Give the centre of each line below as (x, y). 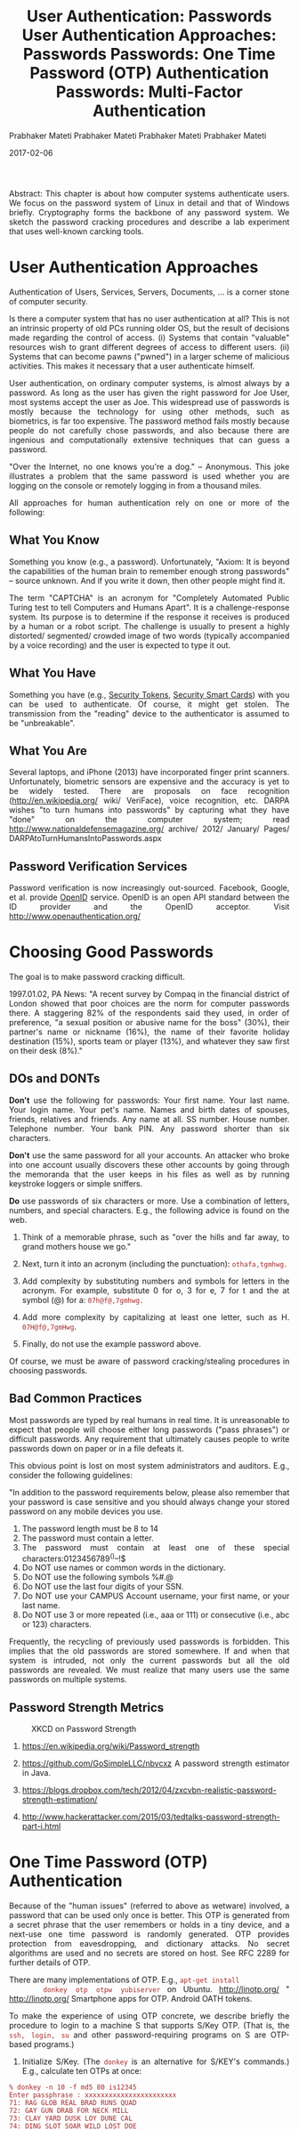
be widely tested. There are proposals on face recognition (149, 791)
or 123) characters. (57, 1624)
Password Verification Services (98, 866)
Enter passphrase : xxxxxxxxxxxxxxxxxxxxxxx (93, 2095)
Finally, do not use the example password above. (111, 1344)
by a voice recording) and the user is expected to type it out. (120, 645)
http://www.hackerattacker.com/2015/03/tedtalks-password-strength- (151, 1817)
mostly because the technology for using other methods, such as (149, 411)
